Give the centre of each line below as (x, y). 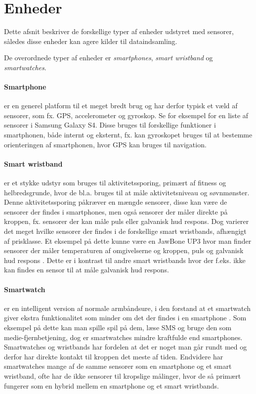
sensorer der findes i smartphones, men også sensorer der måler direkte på (116, 211)
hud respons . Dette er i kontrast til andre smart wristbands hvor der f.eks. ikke (125, 260)
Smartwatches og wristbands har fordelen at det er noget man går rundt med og (126, 347)
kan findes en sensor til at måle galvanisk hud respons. (86, 270)
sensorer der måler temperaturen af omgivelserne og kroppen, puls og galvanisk (124, 250)
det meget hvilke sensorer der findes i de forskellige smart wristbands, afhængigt (125, 231)
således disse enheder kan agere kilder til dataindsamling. (91, 41)
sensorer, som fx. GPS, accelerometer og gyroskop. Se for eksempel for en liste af (126, 115)
